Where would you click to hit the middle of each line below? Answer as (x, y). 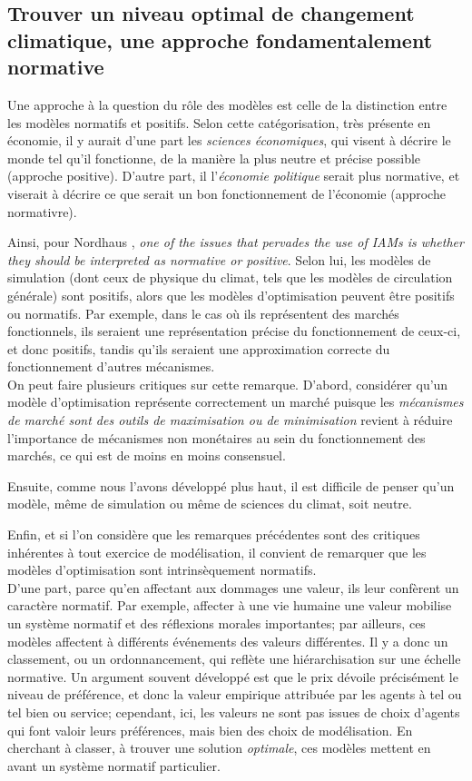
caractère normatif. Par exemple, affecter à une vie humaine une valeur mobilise (230, 605)
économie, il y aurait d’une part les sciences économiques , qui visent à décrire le (229, 140)
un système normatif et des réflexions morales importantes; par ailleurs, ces (216, 623)
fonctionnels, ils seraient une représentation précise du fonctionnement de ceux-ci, (234, 331)
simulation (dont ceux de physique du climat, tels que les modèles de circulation (230, 277)
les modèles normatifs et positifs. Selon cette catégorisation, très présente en (219, 122)
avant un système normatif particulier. (114, 765)
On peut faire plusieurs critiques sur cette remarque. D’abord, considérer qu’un (228, 384)
